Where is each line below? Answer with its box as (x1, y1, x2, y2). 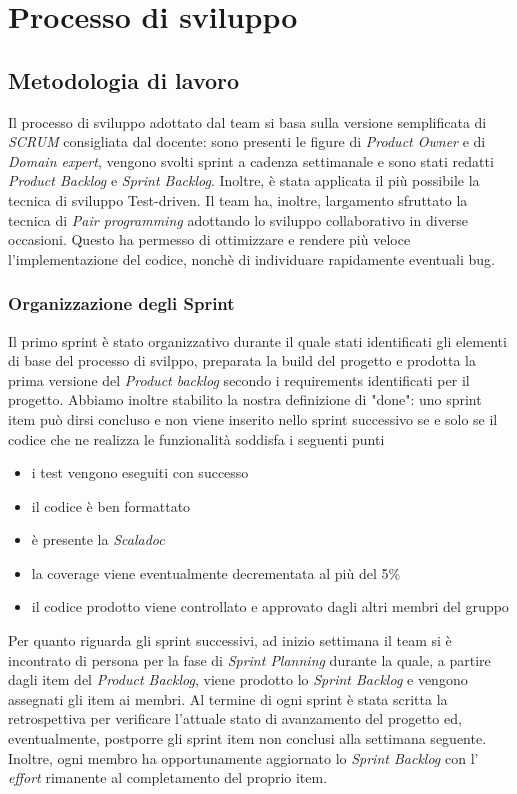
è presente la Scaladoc (31, 529, 165, 550)
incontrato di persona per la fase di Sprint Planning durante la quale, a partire (8, 649, 491, 670)
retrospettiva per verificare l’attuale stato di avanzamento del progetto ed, (8, 708, 462, 729)
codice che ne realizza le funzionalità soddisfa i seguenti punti (8, 428, 385, 449)
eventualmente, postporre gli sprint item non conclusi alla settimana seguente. (8, 728, 487, 749)
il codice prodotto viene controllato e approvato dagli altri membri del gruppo (31, 596, 509, 617)
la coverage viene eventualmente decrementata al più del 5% (31, 562, 401, 583)
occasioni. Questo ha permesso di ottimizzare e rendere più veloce (8, 229, 411, 250)
